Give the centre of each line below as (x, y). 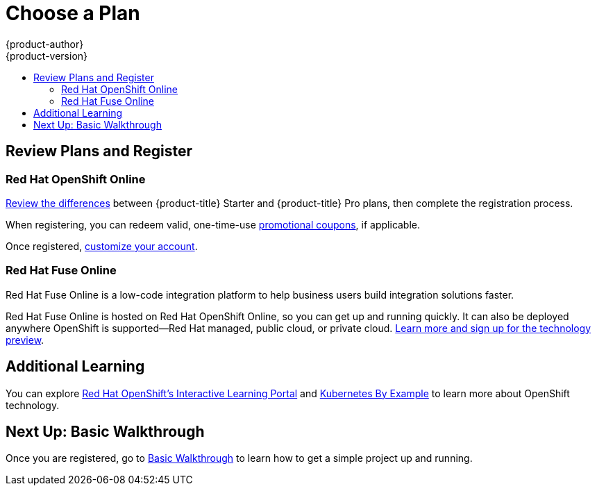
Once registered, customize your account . (102, 246)
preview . (25, 340)
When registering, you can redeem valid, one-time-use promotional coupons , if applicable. (213, 224)
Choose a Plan (73, 13)
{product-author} (45, 44)
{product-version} (47, 56)
